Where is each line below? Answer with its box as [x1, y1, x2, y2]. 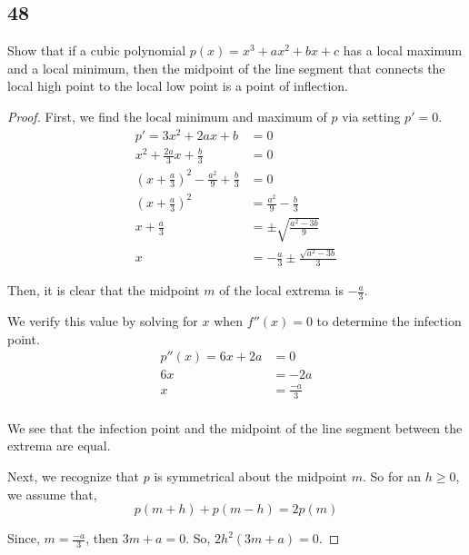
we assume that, [7, 484, 97, 503]
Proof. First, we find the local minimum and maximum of [7, 106, 327, 125]
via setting [342, 106, 401, 125]
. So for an [362, 466, 422, 485]
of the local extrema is [219, 281, 344, 300]
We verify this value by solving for [7, 312, 198, 331]
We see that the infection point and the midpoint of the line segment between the [7, 418, 463, 437]
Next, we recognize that [7, 466, 140, 485]
